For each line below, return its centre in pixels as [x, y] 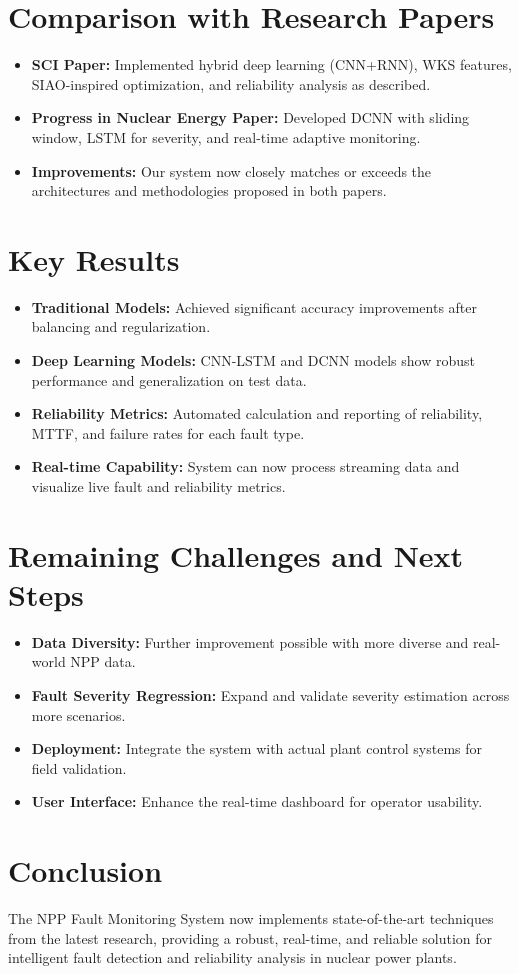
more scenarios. [78, 714]
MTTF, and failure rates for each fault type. [168, 432]
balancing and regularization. [121, 326]
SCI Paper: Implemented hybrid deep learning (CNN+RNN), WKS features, [271, 64]
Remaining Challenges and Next [236, 554]
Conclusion [85, 870]
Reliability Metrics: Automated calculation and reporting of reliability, [257, 413]
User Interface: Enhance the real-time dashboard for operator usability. [257, 801]
